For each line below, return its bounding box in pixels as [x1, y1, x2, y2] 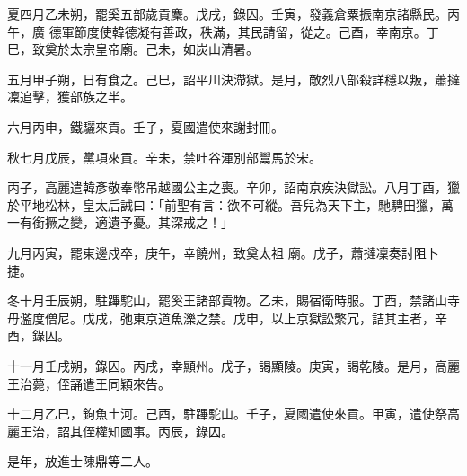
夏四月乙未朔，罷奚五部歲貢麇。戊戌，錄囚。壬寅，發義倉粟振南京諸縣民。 [7, 4, 447, 22]
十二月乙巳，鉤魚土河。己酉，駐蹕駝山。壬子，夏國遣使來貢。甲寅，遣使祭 [7, 404, 447, 423]
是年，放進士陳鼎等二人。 [7, 452, 158, 471]
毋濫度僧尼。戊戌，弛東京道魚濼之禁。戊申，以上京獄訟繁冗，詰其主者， [7, 308, 435, 327]
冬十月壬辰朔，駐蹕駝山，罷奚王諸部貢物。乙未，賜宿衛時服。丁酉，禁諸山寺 [7, 291, 460, 310]
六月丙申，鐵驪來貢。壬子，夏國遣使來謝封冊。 [7, 117, 284, 136]
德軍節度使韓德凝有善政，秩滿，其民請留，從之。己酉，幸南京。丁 [48, 22, 439, 40]
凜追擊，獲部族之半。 [7, 87, 133, 106]
